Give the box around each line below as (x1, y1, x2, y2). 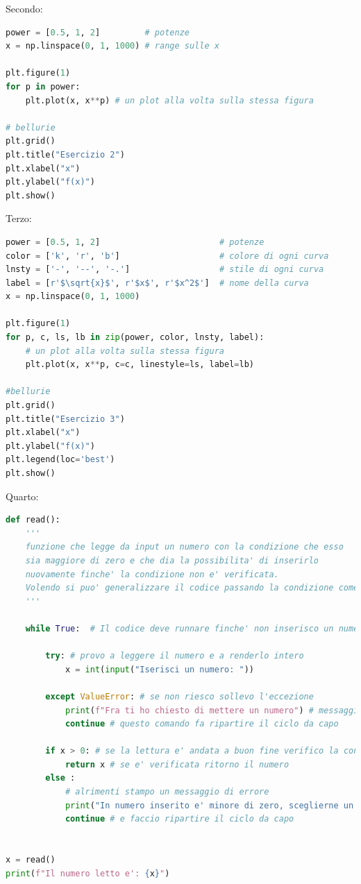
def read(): (6, 515, 60, 525)
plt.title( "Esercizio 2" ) (6, 149, 125, 160)
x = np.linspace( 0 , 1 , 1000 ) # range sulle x (6, 41, 219, 51)
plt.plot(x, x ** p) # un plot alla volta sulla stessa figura (25, 95, 314, 105)
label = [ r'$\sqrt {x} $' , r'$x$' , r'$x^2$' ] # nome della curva (6, 278, 309, 288)
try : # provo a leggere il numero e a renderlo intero (45, 651, 304, 661)
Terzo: (6, 211, 32, 226)
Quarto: (6, 488, 39, 503)
